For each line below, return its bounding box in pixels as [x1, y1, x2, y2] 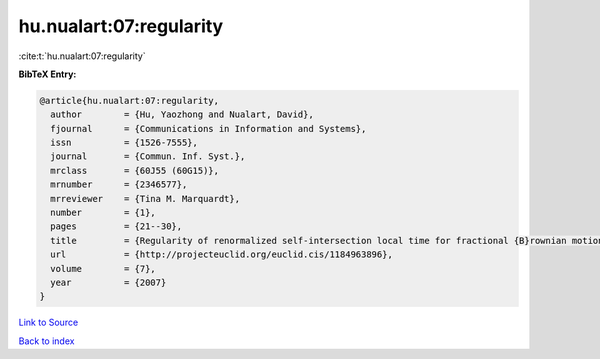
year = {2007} [50, 277, 167, 288]
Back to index [18, 335, 75, 347]
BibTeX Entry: [18, 68, 77, 80]
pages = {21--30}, [50, 221, 183, 232]
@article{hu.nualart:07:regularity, [39, 95, 220, 106]
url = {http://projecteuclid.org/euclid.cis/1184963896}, [50, 249, 394, 260]
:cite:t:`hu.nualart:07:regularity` [18, 50, 146, 62]
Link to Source [18, 316, 79, 329]
